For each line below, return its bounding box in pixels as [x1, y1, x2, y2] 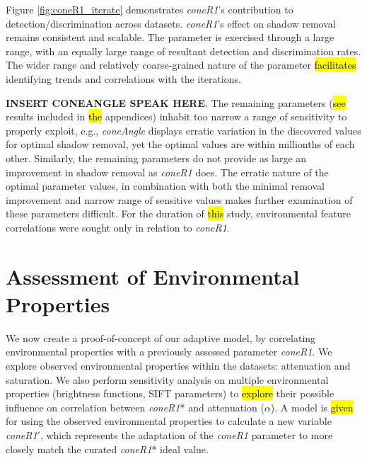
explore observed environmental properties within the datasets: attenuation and [6, 358, 351, 372]
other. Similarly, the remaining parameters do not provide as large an [6, 150, 307, 165]
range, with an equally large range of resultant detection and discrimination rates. [6, 43, 361, 58]
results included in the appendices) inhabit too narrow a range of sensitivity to [6, 109, 347, 124]
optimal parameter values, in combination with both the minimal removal [6, 178, 325, 193]
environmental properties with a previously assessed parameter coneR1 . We [6, 344, 332, 359]
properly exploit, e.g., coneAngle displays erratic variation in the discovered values [6, 123, 361, 137]
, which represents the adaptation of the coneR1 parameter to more [40, 427, 333, 442]
